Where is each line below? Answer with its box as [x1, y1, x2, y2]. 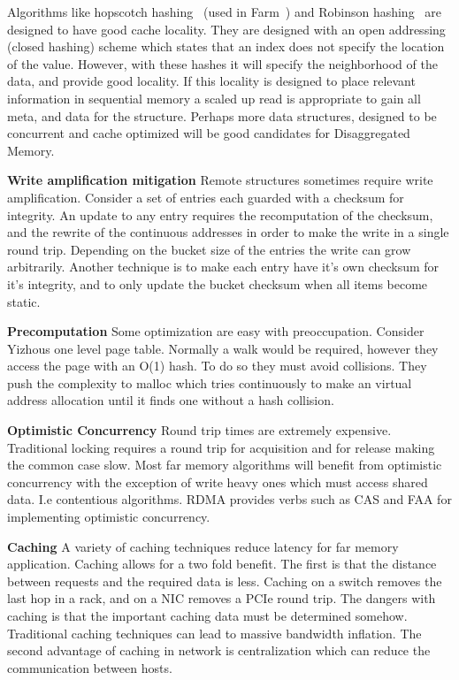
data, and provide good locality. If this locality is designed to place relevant [7, 72, 416, 90]
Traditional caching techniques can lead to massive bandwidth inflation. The [7, 623, 422, 642]
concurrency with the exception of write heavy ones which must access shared [7, 472, 428, 491]
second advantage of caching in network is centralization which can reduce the [7, 641, 431, 660]
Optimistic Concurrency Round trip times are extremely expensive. [7, 421, 392, 439]
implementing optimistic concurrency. [7, 508, 210, 526]
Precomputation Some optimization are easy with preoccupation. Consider [7, 322, 425, 340]
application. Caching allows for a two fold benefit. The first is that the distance [7, 554, 437, 573]
